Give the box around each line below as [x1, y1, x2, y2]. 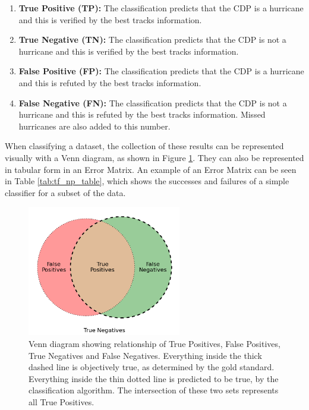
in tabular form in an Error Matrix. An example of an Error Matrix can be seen [5, 163, 297, 175]
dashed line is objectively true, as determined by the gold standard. [29, 361, 275, 373]
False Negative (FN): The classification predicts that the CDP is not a [18, 96, 287, 109]
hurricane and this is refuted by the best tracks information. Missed [18, 108, 266, 121]
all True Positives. [29, 395, 94, 408]
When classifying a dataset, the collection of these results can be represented [5, 140, 284, 152]
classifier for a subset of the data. [5, 186, 126, 198]
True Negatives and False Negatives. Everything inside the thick [29, 349, 262, 361]
